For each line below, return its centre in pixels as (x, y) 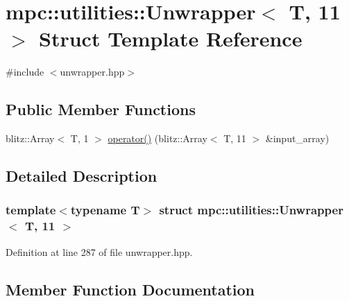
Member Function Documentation (130, 289)
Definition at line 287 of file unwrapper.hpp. (99, 251)
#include (25, 72)
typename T (105, 210)
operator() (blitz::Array (158, 138)
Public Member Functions (101, 109)
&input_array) (297, 138)
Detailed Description (82, 176)
